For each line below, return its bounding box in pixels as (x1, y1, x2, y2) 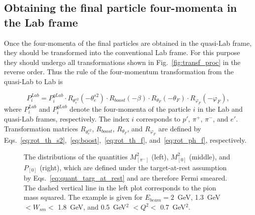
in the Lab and (197, 103, 243, 114)
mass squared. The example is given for (24, 192, 143, 202)
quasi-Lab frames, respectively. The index (4, 114, 130, 124)
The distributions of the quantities (24, 151, 128, 161)
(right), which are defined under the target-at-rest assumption (39, 162, 227, 172)
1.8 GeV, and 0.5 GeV (58, 202, 126, 212)
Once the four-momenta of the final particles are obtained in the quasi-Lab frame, (4, 37, 252, 48)
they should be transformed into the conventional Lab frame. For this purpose (4, 47, 240, 58)
